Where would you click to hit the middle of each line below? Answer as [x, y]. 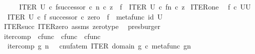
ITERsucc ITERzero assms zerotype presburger [82, 26]
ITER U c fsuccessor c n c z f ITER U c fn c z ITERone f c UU [135, 6]
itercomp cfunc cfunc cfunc [52, 36]
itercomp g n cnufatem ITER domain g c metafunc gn [99, 46]
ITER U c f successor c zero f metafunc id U [85, 16]
